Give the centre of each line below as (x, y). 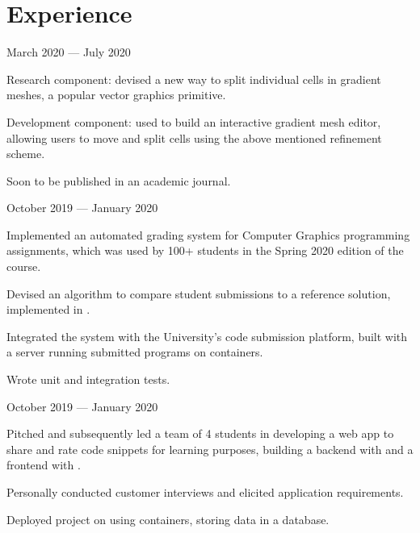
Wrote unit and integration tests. (88, 379)
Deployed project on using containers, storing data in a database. (168, 519)
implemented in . (48, 309)
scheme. (26, 154)
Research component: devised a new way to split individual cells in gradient (194, 79)
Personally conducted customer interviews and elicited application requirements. (205, 492)
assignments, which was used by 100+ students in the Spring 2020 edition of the (205, 250)
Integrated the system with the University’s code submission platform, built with (207, 336)
